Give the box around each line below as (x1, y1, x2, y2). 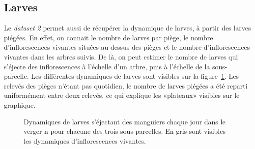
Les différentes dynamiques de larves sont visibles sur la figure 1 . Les (31, 71, 239, 81)
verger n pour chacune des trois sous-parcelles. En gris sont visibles (24, 126, 226, 136)
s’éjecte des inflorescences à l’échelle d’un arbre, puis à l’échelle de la (4, 61, 210, 71)
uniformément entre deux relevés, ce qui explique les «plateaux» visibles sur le (4, 90, 240, 100)
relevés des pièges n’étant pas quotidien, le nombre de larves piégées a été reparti (4, 80, 248, 90)
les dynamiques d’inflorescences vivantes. (24, 135, 146, 146)
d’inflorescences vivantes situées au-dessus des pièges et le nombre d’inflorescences (4, 42, 250, 52)
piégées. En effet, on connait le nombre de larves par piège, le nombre (4, 32, 213, 42)
